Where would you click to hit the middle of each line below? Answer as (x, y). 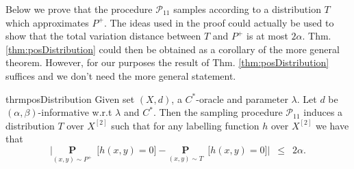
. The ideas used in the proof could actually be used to (219, 22)
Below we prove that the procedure (79, 9)
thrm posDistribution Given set (70, 98)
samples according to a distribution (247, 9)
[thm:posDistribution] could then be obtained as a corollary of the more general (173, 49)
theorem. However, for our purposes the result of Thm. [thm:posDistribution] (167, 62)
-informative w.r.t (75, 112)
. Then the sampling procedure (218, 112)
